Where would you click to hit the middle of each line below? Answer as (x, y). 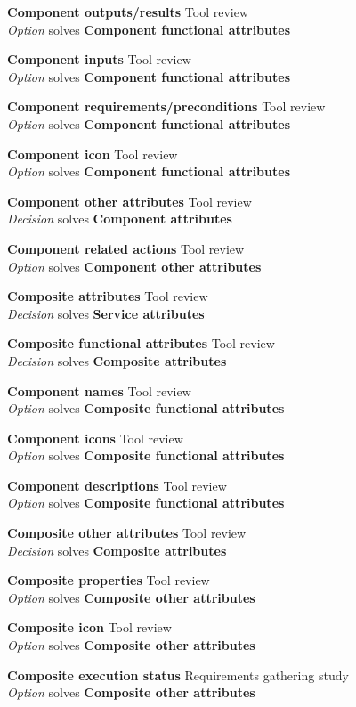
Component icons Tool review (95, 438)
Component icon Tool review (93, 154)
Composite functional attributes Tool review (141, 343)
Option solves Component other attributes (134, 266)
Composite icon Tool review (89, 627)
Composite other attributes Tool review (127, 533)
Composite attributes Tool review (108, 296)
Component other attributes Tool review (129, 201)
